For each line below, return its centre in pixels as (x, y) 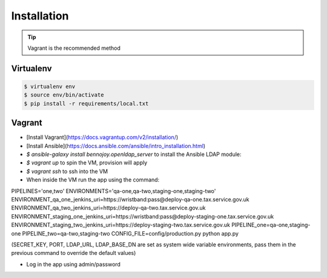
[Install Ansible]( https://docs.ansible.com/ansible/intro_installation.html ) (116, 146)
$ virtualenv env (50, 86)
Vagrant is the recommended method (74, 48)
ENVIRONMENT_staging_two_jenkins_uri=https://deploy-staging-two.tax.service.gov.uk (121, 225)
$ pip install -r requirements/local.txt (86, 103)
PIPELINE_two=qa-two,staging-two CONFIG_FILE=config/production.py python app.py (130, 233)
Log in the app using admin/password (74, 264)
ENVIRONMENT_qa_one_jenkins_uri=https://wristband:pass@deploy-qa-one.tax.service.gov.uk (130, 199)
